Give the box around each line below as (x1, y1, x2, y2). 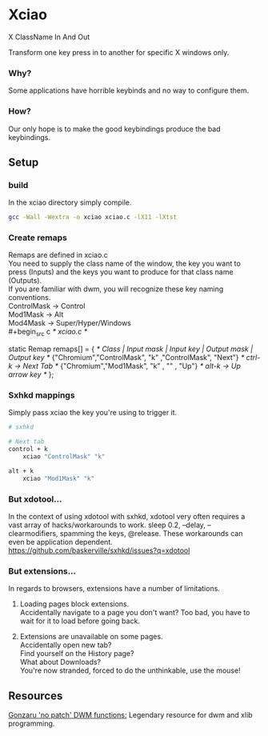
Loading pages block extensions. (19, 599, 130, 609)
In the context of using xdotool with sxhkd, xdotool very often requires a (8, 512, 246, 522)
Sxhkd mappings (8, 390, 75, 401)
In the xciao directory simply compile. (8, 198, 132, 207)
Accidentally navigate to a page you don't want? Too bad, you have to (19, 608, 250, 618)
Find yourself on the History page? (19, 649, 134, 658)
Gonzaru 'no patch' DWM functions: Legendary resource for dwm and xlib (8, 710, 254, 720)
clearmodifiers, (8, 529, 58, 538)
